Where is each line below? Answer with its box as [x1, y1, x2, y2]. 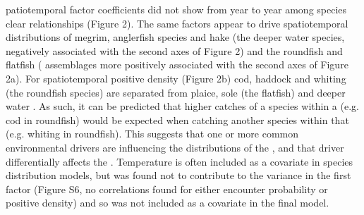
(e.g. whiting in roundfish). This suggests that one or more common [6, 126, 299, 141]
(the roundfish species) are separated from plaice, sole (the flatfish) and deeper [6, 85, 346, 99]
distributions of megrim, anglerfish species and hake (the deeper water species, [6, 30, 345, 44]
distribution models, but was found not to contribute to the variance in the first [6, 168, 351, 183]
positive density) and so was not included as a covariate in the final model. [6, 195, 329, 210]
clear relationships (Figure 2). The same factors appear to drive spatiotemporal [6, 16, 348, 30]
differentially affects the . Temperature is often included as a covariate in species [6, 154, 353, 168]
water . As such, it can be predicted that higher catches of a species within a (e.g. [6, 99, 359, 113]
